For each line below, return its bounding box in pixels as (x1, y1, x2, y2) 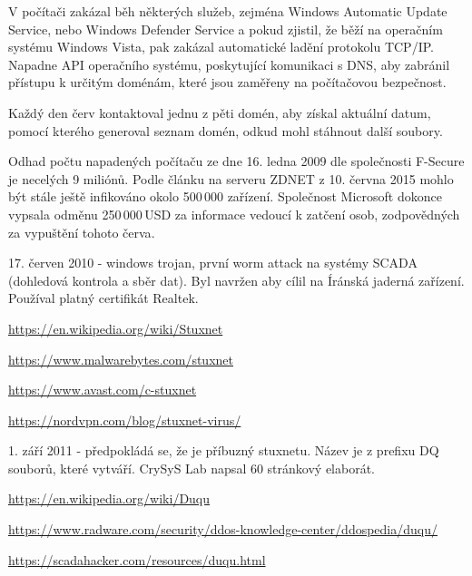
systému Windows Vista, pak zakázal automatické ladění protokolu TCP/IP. (8, 37, 434, 56)
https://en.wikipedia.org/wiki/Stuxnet (8, 318, 223, 337)
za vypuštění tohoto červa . (8, 222, 155, 241)
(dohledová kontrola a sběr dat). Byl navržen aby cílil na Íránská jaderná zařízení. (8, 270, 465, 289)
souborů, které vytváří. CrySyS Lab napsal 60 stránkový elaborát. (8, 458, 375, 477)
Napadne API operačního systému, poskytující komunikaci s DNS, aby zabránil (8, 54, 450, 73)
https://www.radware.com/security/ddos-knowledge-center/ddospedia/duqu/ (8, 520, 438, 539)
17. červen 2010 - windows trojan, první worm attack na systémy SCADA (8, 253, 418, 272)
